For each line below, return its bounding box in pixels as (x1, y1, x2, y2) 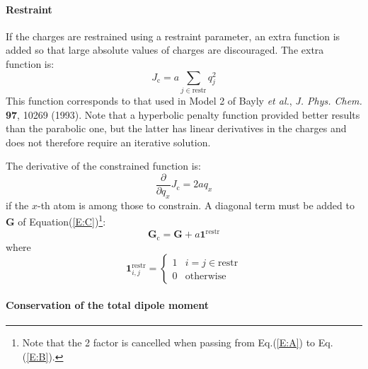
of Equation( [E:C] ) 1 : (18, 212, 106, 228)
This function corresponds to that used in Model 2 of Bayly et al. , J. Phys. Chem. (6, 93, 362, 107)
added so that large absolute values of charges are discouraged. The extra (6, 42, 324, 57)
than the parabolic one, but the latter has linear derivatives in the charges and (6, 121, 347, 136)
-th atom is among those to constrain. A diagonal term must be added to (37, 197, 355, 212)
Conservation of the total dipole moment (6, 297, 209, 312)
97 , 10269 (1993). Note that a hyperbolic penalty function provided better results (6, 107, 360, 122)
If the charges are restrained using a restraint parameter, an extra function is (6, 28, 340, 43)
